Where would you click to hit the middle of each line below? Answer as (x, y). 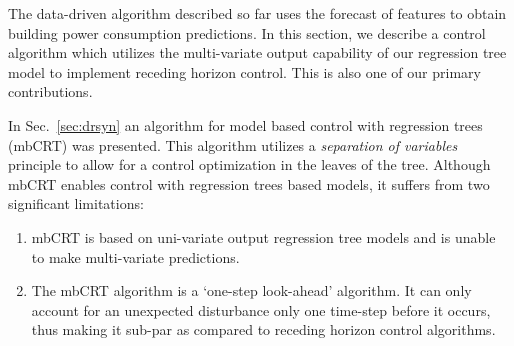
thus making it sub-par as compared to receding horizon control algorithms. (263, 329)
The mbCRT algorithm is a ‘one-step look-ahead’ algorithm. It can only (251, 290)
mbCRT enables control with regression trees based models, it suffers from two (249, 183)
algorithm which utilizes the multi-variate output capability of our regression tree (257, 52)
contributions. (50, 91)
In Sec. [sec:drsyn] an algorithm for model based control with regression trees (245, 124)
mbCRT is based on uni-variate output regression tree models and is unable (263, 236)
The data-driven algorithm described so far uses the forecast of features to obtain (257, 13)
